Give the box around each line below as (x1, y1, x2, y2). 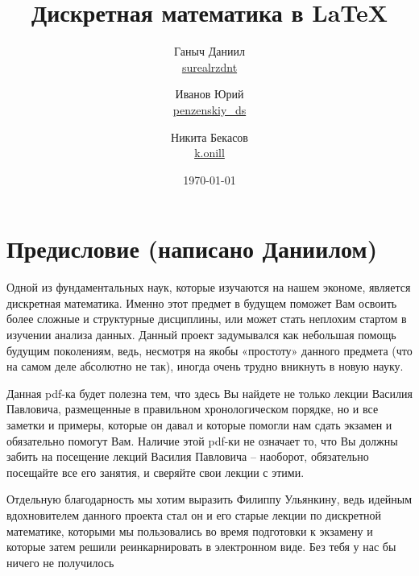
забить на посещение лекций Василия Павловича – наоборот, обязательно (6, 448, 369, 465)
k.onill (194, 144, 225, 161)
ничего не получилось (6, 553, 114, 570)
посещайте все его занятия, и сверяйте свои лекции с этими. (6, 463, 305, 480)
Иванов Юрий (175, 85, 244, 102)
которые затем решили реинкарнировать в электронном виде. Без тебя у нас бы (6, 538, 396, 555)
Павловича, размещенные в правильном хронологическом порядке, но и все (6, 400, 379, 417)
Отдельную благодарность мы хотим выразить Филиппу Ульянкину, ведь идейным (6, 491, 413, 508)
